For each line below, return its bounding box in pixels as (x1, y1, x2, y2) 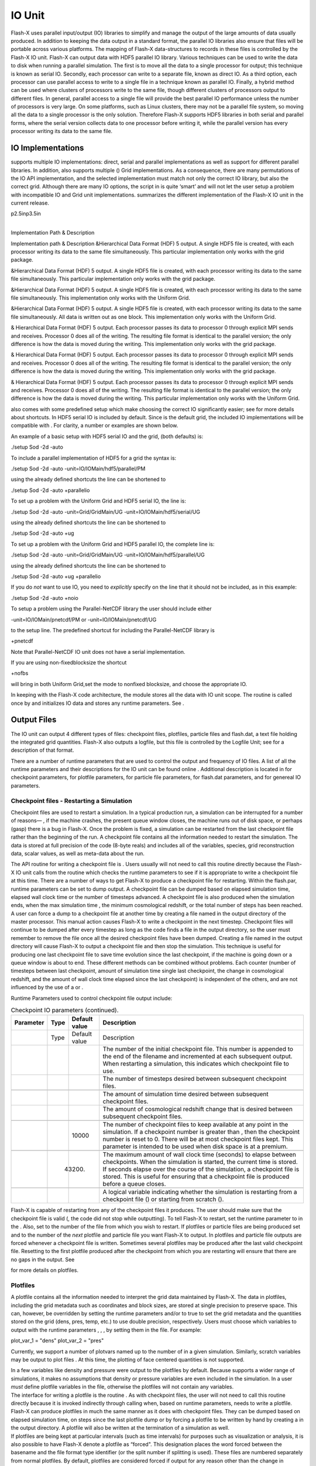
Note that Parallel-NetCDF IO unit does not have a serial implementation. (11, 648, 186, 655)
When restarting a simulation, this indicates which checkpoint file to (102, 1060, 290, 1068)
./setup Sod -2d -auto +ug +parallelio (11, 572, 101, 580)
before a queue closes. (102, 1180, 166, 1188)
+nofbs (11, 670, 29, 677)
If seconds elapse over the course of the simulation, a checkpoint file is (102, 1165, 300, 1173)
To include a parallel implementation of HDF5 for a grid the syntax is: (11, 454, 177, 461)
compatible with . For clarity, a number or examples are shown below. (11, 422, 178, 429)
